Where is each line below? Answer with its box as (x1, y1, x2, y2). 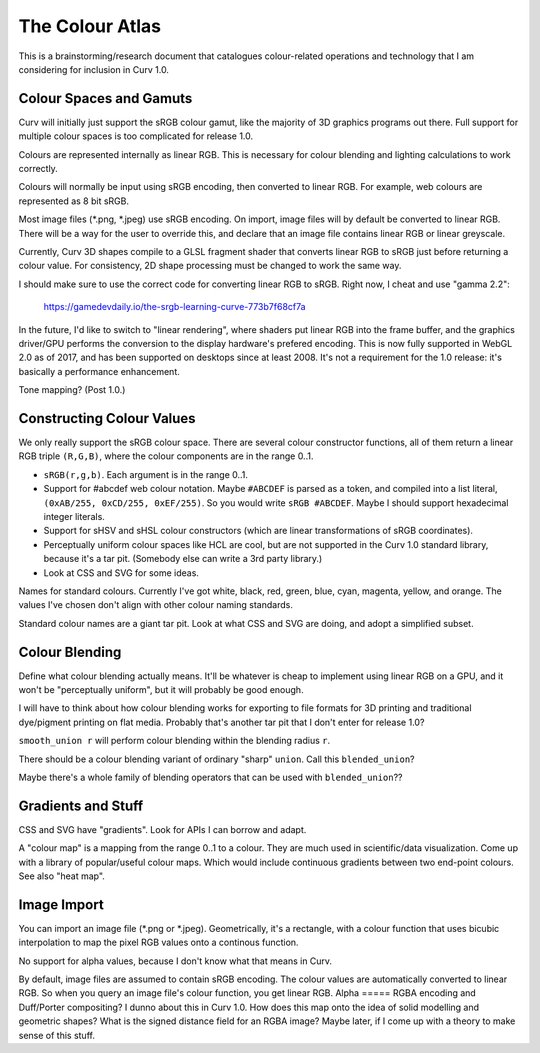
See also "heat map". (18, 870, 105, 882)
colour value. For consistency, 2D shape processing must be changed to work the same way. (18, 260, 402, 272)
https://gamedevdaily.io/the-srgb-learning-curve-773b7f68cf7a (43, 301, 306, 313)
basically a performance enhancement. (18, 365, 180, 377)
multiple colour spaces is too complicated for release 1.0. (18, 130, 254, 142)
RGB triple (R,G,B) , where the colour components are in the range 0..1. (18, 450, 314, 462)
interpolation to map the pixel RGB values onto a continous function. (18, 936, 299, 949)
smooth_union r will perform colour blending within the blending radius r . (18, 735, 331, 747)
